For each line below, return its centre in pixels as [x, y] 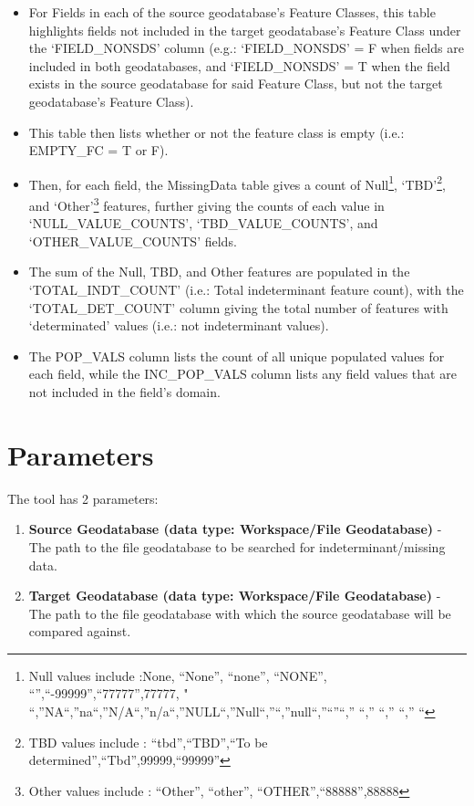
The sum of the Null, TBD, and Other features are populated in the [219, 272]
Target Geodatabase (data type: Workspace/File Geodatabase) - [235, 596]
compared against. [80, 631]
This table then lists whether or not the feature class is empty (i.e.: [216, 132]
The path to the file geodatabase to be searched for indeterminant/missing [237, 546]
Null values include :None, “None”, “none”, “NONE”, [178, 675]
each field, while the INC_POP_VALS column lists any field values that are [242, 374]
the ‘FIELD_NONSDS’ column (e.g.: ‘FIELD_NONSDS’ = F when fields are [246, 48]
